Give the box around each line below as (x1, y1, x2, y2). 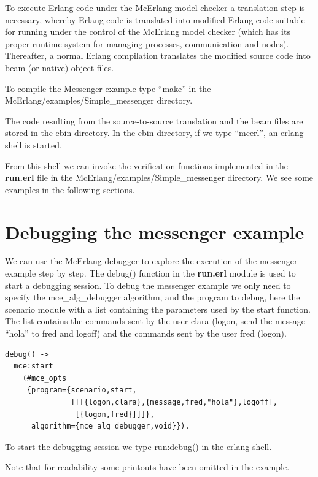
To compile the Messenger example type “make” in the (5, 82, 211, 94)
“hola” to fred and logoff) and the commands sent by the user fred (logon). (5, 327, 287, 339)
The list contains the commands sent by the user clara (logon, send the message (5, 315, 306, 327)
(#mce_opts (22, 373, 67, 383)
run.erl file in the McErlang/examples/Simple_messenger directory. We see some (5, 171, 314, 184)
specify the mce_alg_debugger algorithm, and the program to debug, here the (5, 291, 300, 303)
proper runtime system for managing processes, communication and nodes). (5, 37, 289, 50)
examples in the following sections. (5, 183, 135, 196)
